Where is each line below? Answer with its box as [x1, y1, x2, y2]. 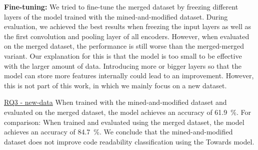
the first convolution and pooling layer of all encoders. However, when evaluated [4, 31, 249, 41]
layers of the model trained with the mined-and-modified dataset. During [4, 11, 228, 22]
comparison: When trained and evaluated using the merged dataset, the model [4, 116, 244, 127]
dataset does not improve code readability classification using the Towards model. [4, 136, 254, 146]
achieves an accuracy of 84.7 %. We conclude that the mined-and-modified [4, 126, 233, 137]
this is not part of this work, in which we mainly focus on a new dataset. [4, 80, 227, 90]
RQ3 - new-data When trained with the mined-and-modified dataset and [4, 97, 227, 107]
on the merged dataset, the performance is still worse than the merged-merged [4, 41, 244, 51]
